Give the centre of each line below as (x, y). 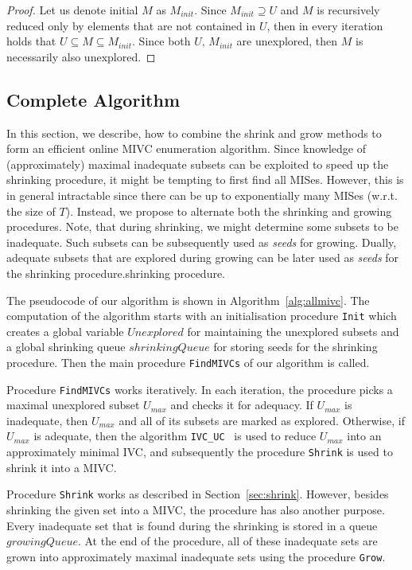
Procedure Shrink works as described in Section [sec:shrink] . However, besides (198, 494)
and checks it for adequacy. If (242, 405)
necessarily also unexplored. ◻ (81, 56)
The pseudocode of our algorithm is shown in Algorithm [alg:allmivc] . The (188, 300)
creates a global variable (65, 331)
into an (364, 436)
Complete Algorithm (93, 99)
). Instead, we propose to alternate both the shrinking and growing (229, 211)
